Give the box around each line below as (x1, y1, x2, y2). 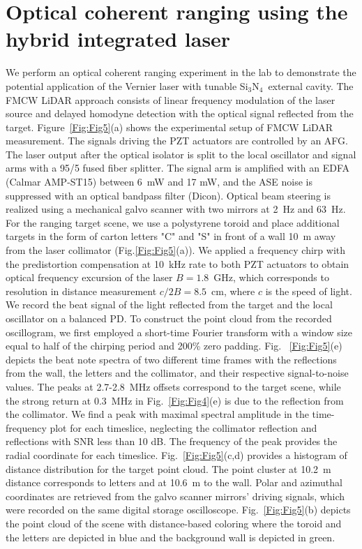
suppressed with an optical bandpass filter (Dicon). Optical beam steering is (6, 188, 331, 202)
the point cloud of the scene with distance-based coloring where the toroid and (6, 516, 342, 530)
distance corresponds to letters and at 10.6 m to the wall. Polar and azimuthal (6, 475, 342, 490)
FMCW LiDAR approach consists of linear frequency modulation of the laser (6, 92, 335, 107)
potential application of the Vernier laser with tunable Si (6, 78, 248, 93)
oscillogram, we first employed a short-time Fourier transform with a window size (6, 324, 353, 339)
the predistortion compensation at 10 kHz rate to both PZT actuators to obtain (6, 256, 349, 271)
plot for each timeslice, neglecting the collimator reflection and (50, 420, 317, 435)
